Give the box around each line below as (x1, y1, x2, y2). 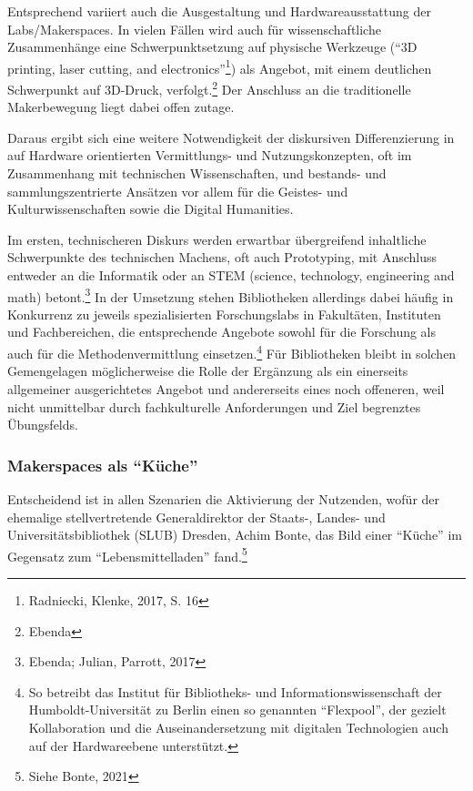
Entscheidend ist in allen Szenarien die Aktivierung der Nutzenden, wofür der (7, 489, 440, 508)
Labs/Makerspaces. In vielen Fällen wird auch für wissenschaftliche (7, 19, 381, 38)
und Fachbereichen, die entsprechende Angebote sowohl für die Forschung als (7, 322, 437, 341)
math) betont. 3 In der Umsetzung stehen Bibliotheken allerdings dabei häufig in (7, 284, 454, 306)
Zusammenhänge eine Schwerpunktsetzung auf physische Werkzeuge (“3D (7, 37, 418, 56)
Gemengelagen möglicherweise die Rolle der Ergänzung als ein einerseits (7, 361, 408, 380)
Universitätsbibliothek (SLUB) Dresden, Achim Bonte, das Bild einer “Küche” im (7, 525, 462, 544)
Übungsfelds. (7, 415, 78, 434)
